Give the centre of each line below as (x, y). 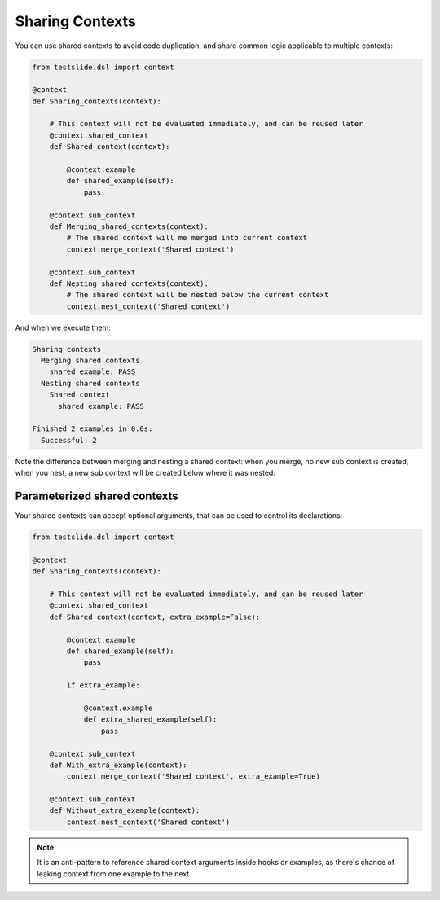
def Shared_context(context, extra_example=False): (155, 617)
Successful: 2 (69, 440)
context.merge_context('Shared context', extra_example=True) (194, 777)
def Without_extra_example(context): (125, 811)
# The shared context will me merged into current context (187, 238)
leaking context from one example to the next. (114, 874)
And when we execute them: (63, 327)
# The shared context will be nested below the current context (198, 295)
